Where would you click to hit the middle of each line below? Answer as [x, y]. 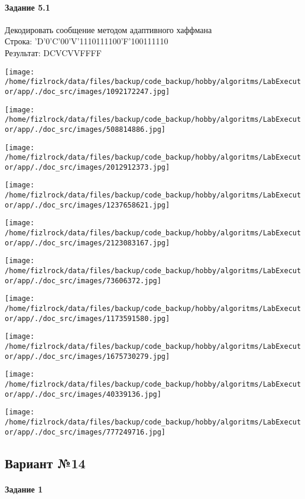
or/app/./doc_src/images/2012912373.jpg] [87, 167]
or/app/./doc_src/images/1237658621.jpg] [87, 205]
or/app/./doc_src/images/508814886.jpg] [85, 129]
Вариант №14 [45, 463]
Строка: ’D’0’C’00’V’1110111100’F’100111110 [87, 41]
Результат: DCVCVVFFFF [53, 52]
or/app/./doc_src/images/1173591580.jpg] [87, 318]
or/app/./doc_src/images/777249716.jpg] [85, 432]
